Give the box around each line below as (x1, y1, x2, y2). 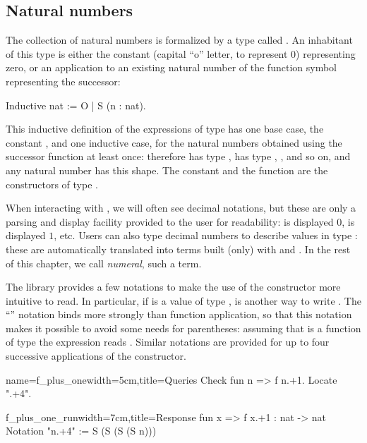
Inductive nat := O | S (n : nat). (6, 97, 146, 112)
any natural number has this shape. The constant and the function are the (6, 162, 328, 177)
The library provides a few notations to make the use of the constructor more (6, 279, 341, 294)
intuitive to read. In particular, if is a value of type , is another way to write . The (6, 293, 361, 308)
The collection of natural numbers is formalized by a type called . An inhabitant (6, 32, 353, 47)
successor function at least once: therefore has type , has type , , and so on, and (6, 149, 351, 164)
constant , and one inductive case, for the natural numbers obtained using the (6, 135, 342, 150)
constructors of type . (6, 176, 98, 191)
